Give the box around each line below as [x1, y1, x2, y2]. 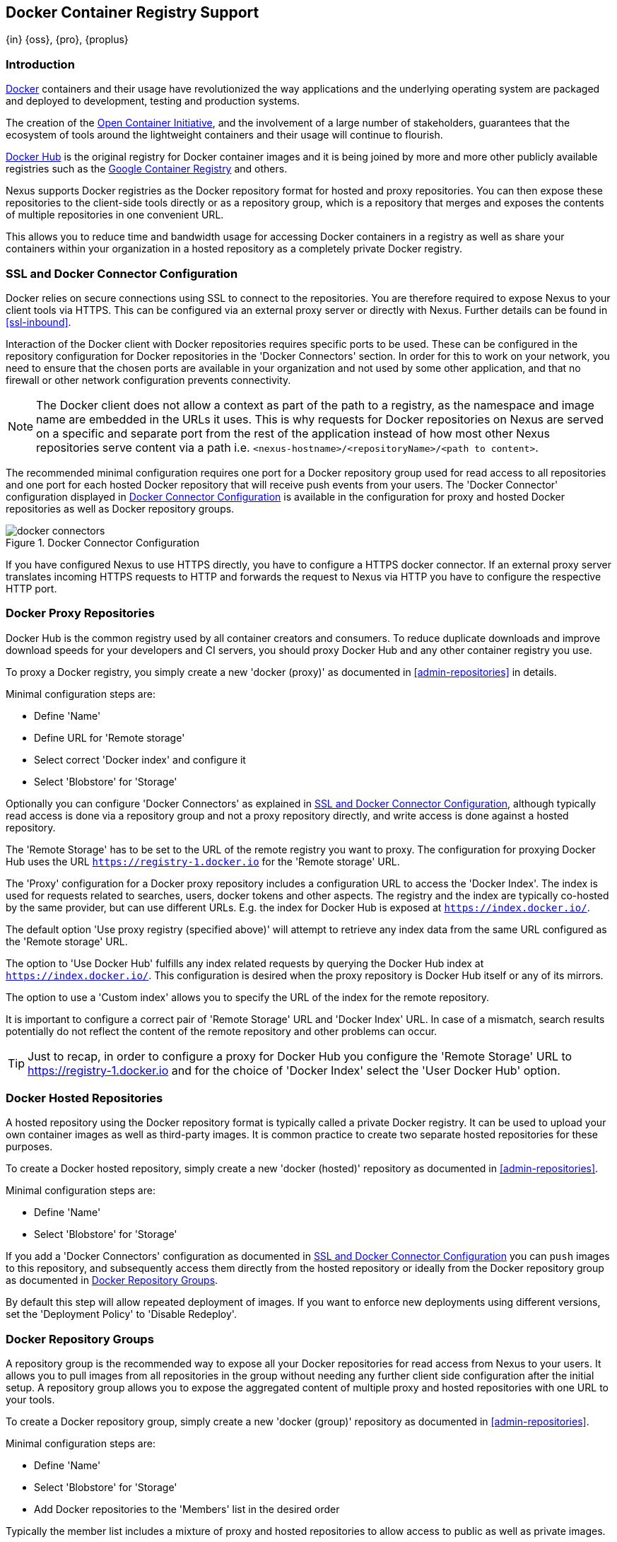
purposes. [6, 1140, 53, 1153]
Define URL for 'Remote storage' [34, 731, 185, 744]
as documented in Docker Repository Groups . [6, 1274, 218, 1287]
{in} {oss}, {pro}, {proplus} [6, 33, 129, 46]
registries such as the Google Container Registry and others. [6, 163, 288, 175]
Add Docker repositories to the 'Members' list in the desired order [34, 1503, 340, 1516]
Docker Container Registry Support [6, 4, 259, 21]
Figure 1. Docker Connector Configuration [6, 536, 200, 549]
